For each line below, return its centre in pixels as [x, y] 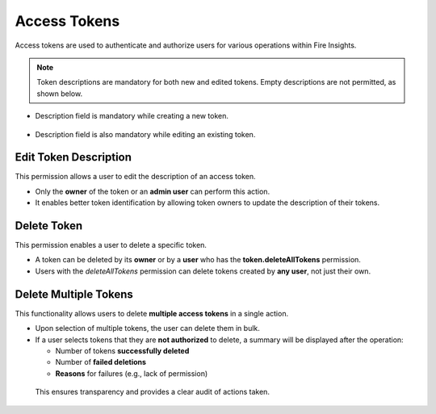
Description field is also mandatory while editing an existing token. [145, 134]
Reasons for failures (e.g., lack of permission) [132, 373]
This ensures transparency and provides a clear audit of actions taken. [153, 392]
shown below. [60, 94]
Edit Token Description [73, 157]
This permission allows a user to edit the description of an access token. [135, 177]
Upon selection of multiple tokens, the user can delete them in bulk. [147, 328]
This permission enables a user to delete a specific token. [111, 245]
